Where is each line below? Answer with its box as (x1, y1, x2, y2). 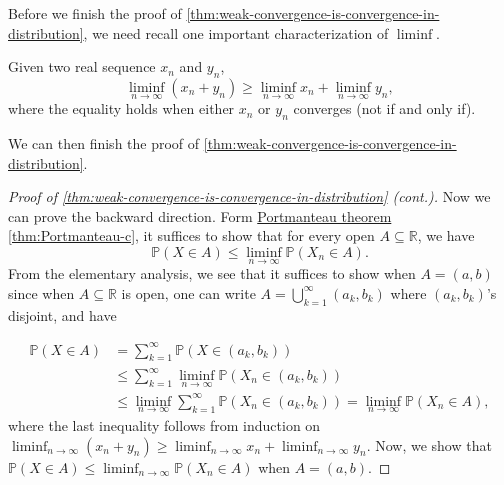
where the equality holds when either (8, 98, 235, 119)
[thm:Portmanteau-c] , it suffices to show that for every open (8, 225, 375, 246)
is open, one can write (121, 282, 256, 303)
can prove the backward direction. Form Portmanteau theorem (8, 205, 392, 226)
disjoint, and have (8, 304, 117, 325)
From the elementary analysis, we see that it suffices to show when (8, 263, 416, 284)
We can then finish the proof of (8, 133, 200, 153)
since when (8, 282, 75, 303)
